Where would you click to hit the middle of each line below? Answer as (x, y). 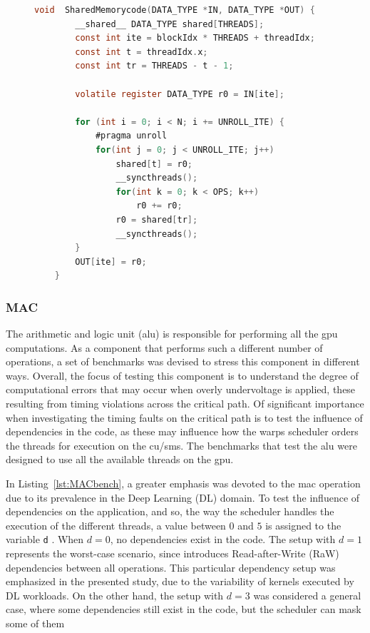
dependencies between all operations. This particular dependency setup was (171, 567)
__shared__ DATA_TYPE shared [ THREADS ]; (170, 24)
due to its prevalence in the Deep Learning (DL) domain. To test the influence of (183, 497)
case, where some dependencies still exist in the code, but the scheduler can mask (184, 609)
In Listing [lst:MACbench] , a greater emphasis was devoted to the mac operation (183, 483)
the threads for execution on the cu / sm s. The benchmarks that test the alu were (181, 445)
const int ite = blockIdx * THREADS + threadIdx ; (195, 38)
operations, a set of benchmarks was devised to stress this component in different (183, 361)
